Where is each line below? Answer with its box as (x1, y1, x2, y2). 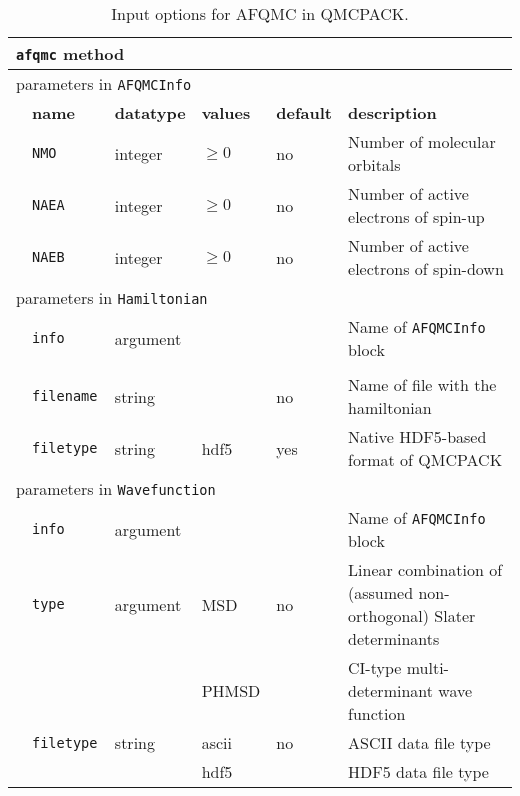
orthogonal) (348, 604, 429, 627)
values (201, 101, 251, 124)
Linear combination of (348, 558, 503, 581)
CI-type (348, 656, 402, 679)
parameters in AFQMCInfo (16, 72, 192, 95)
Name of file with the (348, 373, 497, 396)
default (276, 101, 333, 124)
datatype (114, 101, 186, 124)
